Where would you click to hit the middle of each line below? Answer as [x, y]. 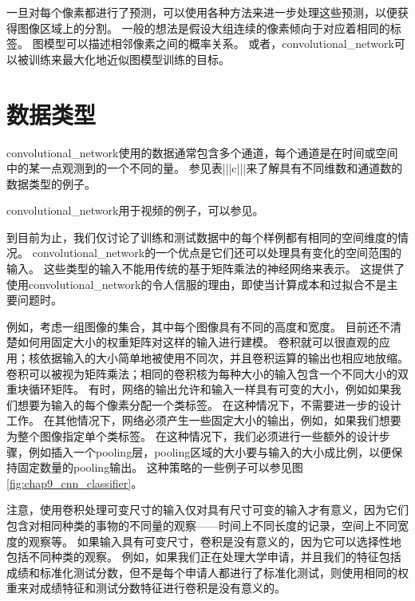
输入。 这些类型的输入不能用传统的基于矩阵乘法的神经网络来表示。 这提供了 [206, 269]
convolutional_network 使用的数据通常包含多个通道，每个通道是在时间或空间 [202, 152]
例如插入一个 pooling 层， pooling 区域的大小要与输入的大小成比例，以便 [210, 451]
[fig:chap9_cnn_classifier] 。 [75, 482]
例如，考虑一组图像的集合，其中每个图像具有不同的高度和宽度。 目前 [187, 326]
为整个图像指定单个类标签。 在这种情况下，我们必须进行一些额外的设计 [193, 436]
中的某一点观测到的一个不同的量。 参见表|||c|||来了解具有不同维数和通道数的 [205, 168]
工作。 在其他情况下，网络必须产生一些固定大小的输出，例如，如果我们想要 [204, 420]
